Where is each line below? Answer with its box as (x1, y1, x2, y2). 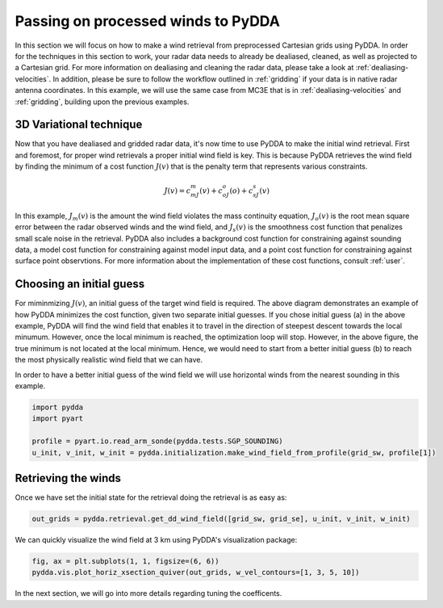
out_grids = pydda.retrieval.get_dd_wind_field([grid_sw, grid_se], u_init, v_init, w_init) (31, 514, 411, 523)
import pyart (31, 414, 84, 423)
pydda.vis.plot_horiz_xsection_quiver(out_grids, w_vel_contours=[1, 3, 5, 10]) (31, 568, 360, 577)
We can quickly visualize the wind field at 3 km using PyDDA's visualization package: (15, 535, 298, 544)
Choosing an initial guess (15, 277, 145, 291)
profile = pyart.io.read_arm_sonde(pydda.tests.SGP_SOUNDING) (31, 437, 283, 446)
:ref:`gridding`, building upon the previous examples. (15, 97, 190, 107)
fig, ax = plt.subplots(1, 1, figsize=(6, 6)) (31, 556, 219, 565)
